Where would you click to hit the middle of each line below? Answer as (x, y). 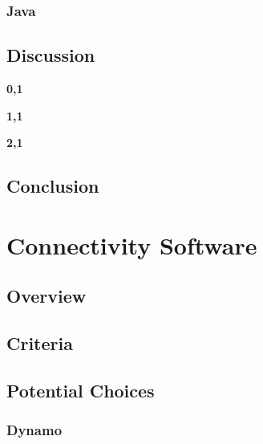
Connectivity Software (132, 244)
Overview (47, 296)
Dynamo (34, 430)
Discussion (51, 55)
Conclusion (53, 186)
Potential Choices (81, 390)
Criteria (40, 343)
